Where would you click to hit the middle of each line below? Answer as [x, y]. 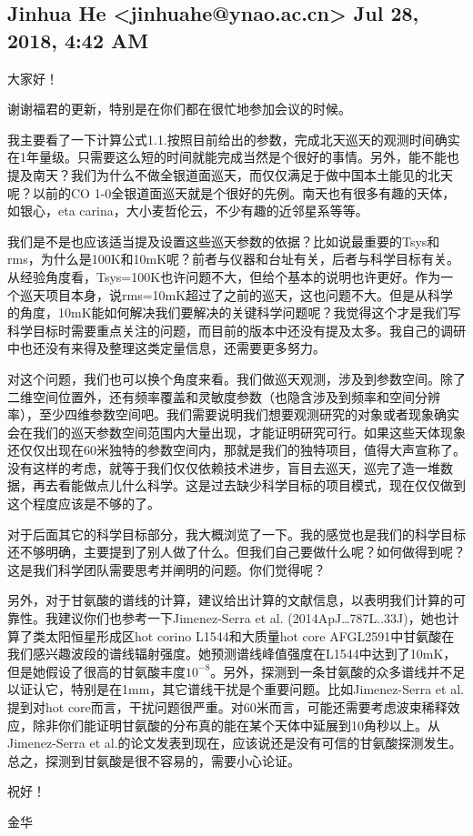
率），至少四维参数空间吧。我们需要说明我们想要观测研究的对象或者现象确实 [233, 414]
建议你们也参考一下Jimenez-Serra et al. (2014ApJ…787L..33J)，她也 [252, 618]
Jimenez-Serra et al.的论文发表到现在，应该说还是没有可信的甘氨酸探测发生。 [235, 743]
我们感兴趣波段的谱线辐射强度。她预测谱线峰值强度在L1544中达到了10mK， [232, 654]
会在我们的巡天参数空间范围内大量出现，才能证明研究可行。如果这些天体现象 [236, 432]
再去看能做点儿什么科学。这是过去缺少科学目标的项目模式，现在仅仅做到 [249, 485]
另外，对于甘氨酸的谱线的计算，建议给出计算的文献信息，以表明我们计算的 [230, 600]
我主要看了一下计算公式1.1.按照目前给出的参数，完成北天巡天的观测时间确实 [234, 139]
